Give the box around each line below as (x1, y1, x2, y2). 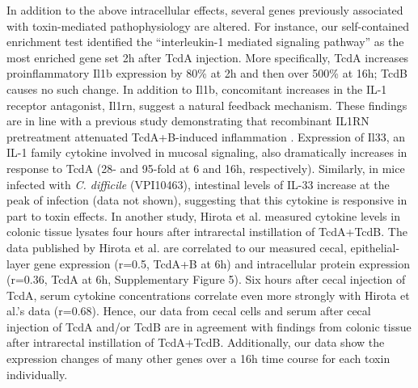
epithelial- (350, 238, 400, 255)
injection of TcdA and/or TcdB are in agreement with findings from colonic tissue (6, 318, 412, 335)
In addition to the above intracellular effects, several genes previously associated (6, 2, 403, 18)
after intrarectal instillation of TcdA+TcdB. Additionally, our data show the (6, 334, 385, 351)
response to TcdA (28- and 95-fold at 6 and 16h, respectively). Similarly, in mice (6, 159, 405, 176)
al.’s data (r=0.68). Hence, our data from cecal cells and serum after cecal (6, 302, 371, 319)
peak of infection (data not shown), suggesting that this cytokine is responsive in (6, 192, 407, 209)
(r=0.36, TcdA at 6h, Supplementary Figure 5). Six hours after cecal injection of (6, 271, 406, 288)
